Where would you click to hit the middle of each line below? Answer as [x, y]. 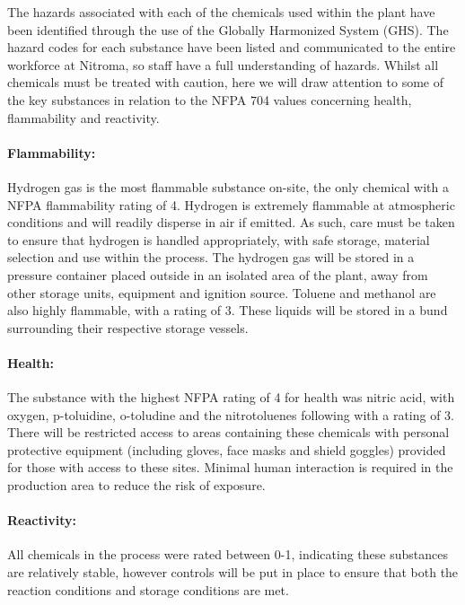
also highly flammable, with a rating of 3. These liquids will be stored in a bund [228, 310]
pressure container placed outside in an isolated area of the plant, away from [218, 274]
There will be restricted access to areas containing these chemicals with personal [228, 432]
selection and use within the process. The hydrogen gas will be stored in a [211, 257]
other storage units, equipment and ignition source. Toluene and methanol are [222, 292]
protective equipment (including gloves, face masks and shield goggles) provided [227, 449]
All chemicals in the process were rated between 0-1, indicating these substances [228, 554]
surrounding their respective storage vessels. [128, 327]
